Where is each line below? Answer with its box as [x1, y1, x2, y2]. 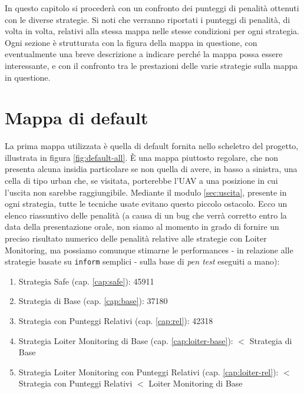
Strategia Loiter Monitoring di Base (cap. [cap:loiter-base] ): [18, 334, 233, 346]
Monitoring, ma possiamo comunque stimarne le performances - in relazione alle [5, 243, 293, 256]
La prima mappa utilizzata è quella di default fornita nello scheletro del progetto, [5, 140, 299, 152]
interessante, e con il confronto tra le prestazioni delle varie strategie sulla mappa [5, 59, 298, 71]
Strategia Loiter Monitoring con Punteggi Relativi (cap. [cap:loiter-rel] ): [18, 365, 279, 378]
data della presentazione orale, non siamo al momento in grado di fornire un [5, 220, 279, 233]
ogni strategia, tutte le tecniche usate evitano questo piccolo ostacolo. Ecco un [5, 197, 288, 210]
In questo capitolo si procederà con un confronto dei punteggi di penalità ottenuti [5, 2, 299, 14]
